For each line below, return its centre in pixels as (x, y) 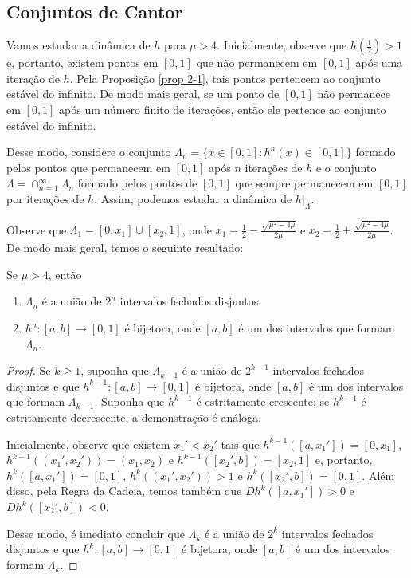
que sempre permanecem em (304, 183)
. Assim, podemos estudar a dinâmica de (193, 198)
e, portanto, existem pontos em (82, 63)
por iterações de (45, 198)
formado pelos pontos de (137, 183)
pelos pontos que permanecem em (88, 167)
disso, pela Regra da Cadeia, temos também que (124, 491)
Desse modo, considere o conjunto (89, 152)
